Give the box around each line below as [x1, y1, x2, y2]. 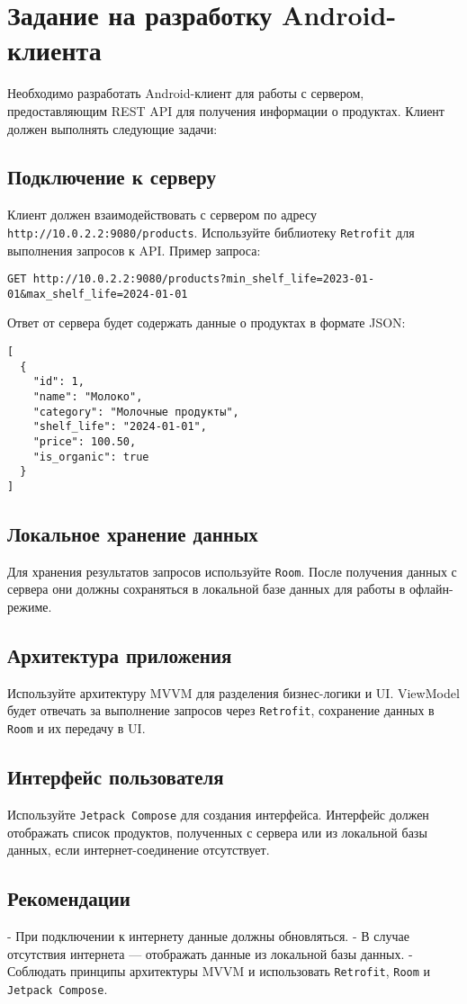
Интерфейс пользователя [7, 763, 224, 791]
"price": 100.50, [32, 435, 137, 448]
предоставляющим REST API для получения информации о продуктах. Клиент [7, 101, 445, 120]
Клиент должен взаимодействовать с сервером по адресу [7, 205, 318, 224]
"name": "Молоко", [32, 390, 143, 404]
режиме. [7, 597, 52, 616]
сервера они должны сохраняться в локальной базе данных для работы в [7, 579, 406, 598]
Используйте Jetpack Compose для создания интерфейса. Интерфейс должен [7, 804, 429, 823]
